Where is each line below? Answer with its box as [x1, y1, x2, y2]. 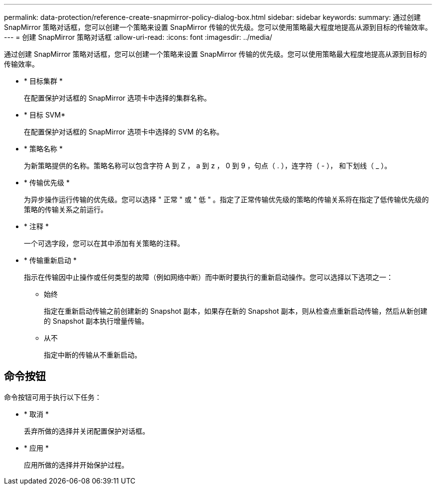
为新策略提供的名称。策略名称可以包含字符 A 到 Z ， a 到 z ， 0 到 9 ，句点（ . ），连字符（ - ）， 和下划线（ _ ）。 [24, 161, 392, 170]
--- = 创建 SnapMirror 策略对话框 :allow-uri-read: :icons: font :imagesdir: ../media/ [4, 33, 272, 41]
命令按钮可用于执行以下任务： [4, 392, 102, 401]
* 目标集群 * [24, 77, 63, 85]
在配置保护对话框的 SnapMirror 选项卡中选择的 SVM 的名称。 [24, 127, 223, 136]
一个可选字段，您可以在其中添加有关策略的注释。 [24, 239, 184, 247]
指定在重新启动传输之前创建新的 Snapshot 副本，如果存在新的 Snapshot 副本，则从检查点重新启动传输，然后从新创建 [44, 307, 428, 315]
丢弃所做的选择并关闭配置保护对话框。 [24, 426, 149, 435]
